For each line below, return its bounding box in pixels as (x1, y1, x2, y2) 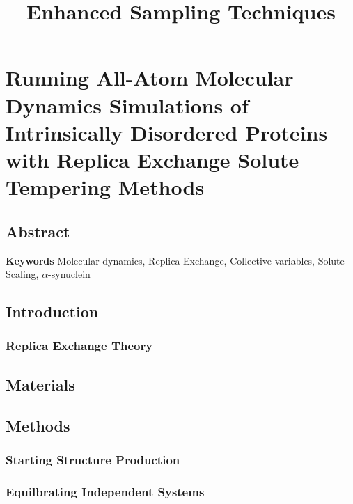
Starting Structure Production (6, 450, 180, 468)
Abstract (6, 220, 70, 242)
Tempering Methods (6, 173, 205, 201)
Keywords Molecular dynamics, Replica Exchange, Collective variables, (6, 253, 315, 267)
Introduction (6, 301, 99, 322)
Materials (6, 373, 75, 395)
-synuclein (48, 267, 91, 281)
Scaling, (6, 267, 39, 281)
